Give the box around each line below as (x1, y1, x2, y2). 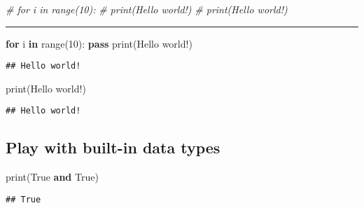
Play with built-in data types (6, 137, 220, 158)
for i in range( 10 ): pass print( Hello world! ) (6, 36, 192, 50)
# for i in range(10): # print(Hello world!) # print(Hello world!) (6, 2, 288, 16)
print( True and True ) (6, 169, 99, 184)
